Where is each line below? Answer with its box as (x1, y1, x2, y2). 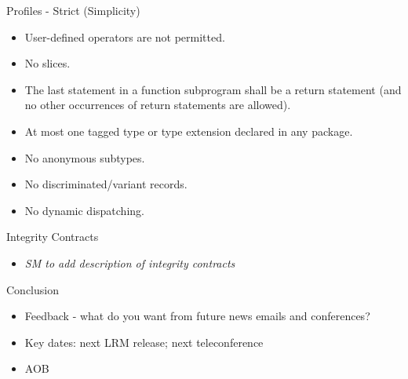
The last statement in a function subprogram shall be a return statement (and (24, 81, 402, 97)
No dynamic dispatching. (24, 202, 144, 218)
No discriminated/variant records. (24, 176, 188, 192)
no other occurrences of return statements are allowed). (24, 97, 291, 113)
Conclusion (6, 281, 59, 297)
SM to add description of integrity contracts (24, 254, 235, 271)
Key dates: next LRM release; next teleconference (24, 333, 264, 350)
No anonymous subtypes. (24, 149, 145, 166)
